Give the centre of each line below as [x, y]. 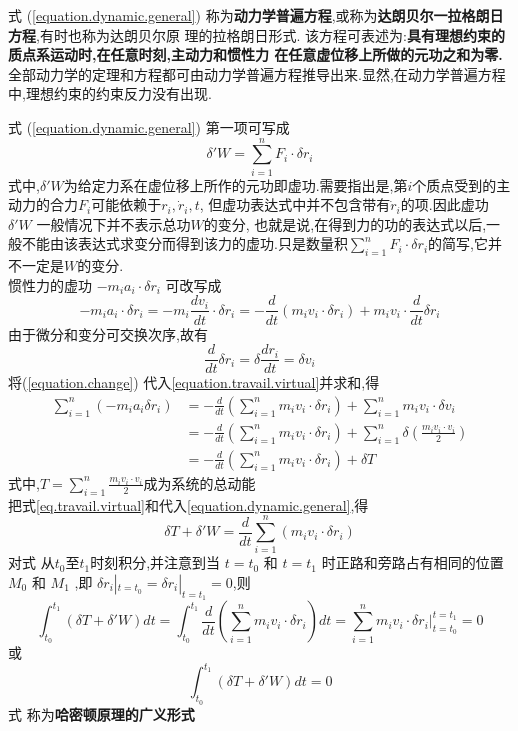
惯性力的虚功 [50, 284]
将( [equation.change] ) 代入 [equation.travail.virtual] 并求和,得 [194, 382]
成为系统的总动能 [199, 482]
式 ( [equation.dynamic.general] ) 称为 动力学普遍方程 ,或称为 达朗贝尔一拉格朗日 [256, 15]
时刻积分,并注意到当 [155, 562]
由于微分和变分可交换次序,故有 [108, 333]
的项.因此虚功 [444, 204]
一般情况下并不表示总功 [113, 223]
